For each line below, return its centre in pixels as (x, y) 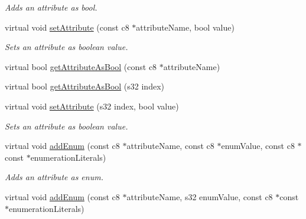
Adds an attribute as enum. (54, 177)
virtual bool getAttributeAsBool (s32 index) (84, 86)
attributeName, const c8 (170, 146)
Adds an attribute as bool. (51, 7)
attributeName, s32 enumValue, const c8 (200, 196)
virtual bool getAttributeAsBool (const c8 (81, 66)
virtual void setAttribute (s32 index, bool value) (92, 106)
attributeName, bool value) (185, 27)
